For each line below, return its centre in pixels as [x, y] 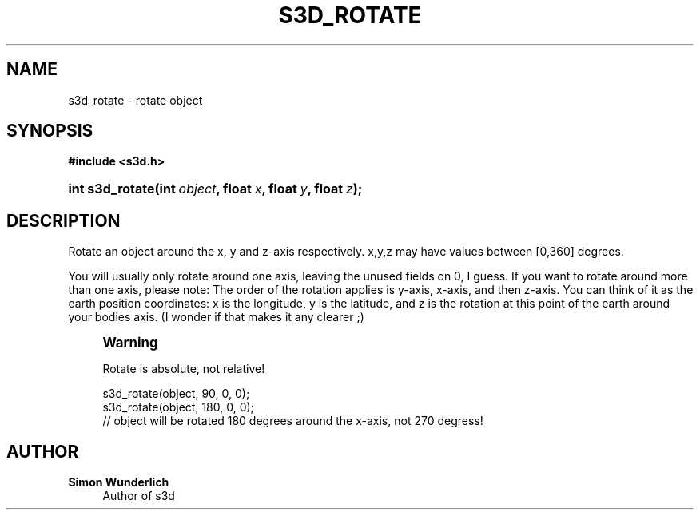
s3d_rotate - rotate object [135, 100]
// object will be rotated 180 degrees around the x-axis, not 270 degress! [293, 421]
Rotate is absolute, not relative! [184, 369]
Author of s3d [139, 496]
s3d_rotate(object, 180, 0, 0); [178, 407]
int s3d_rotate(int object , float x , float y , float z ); [215, 189]
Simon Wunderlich [119, 482]
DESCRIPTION [64, 220]
